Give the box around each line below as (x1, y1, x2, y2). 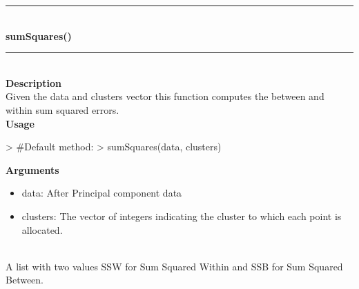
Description (6, 75, 62, 90)
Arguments (6, 162, 59, 177)
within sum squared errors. (6, 102, 119, 117)
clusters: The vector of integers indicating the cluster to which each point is (21, 208, 342, 223)
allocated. (21, 222, 63, 237)
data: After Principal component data (21, 186, 182, 200)
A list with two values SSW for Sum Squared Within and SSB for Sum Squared (6, 259, 343, 273)
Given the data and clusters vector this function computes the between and (6, 89, 324, 103)
